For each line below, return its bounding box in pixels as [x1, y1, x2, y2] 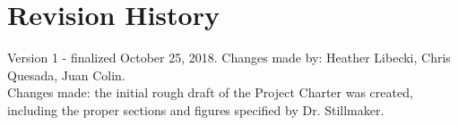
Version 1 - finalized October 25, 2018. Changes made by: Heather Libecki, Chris [7, 48, 451, 67]
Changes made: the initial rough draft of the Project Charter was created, [7, 83, 413, 102]
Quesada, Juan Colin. [7, 65, 125, 84]
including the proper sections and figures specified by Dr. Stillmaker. [7, 100, 385, 119]
